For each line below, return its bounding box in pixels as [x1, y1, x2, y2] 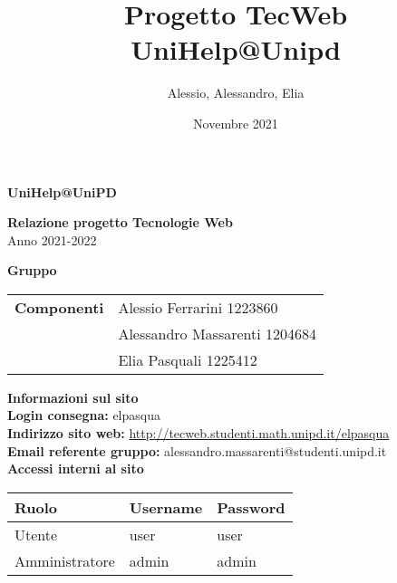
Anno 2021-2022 [7, 230, 97, 249]
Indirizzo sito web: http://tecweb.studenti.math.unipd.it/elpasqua [7, 424, 390, 443]
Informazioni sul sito [7, 387, 139, 406]
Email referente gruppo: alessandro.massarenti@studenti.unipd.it [7, 441, 387, 460]
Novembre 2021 [193, 113, 278, 132]
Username [129, 496, 203, 518]
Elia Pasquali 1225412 [118, 349, 257, 370]
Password [217, 496, 286, 518]
